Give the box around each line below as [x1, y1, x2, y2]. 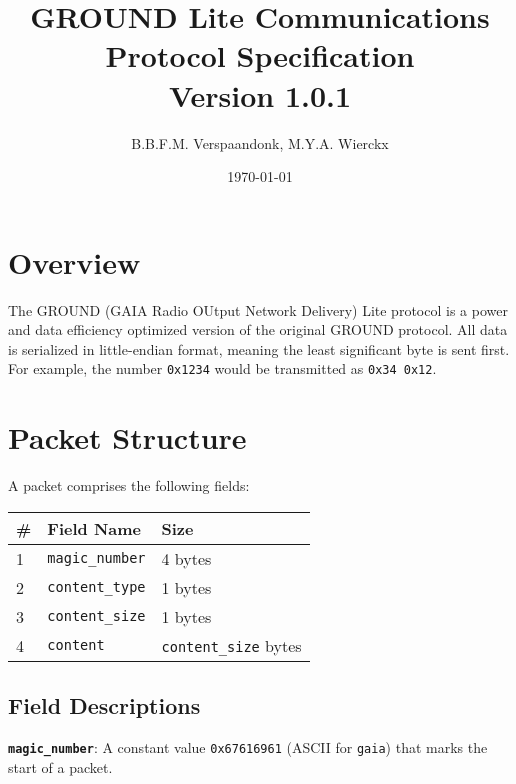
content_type [47, 579, 146, 596]
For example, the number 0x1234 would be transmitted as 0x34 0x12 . [8, 358, 437, 379]
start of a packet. [8, 756, 113, 777]
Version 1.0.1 [168, 74, 352, 115]
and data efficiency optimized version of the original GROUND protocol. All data [8, 319, 508, 340]
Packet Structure [8, 417, 247, 458]
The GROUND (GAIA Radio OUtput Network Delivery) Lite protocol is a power [8, 299, 508, 320]
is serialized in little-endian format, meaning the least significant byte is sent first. [8, 338, 510, 359]
